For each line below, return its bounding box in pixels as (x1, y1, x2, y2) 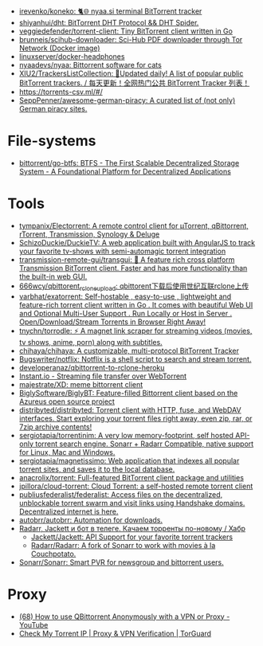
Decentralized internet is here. (18, 507, 119, 516)
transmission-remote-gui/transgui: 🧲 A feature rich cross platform (18, 254, 235, 264)
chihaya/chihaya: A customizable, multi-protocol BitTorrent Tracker (18, 346, 240, 355)
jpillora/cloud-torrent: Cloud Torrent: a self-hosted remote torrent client (18, 481, 253, 491)
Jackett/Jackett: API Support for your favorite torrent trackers (30, 532, 233, 542)
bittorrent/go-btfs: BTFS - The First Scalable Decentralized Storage (18, 158, 240, 167)
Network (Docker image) (18, 43, 100, 53)
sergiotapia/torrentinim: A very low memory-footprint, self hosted (18, 430, 234, 440)
